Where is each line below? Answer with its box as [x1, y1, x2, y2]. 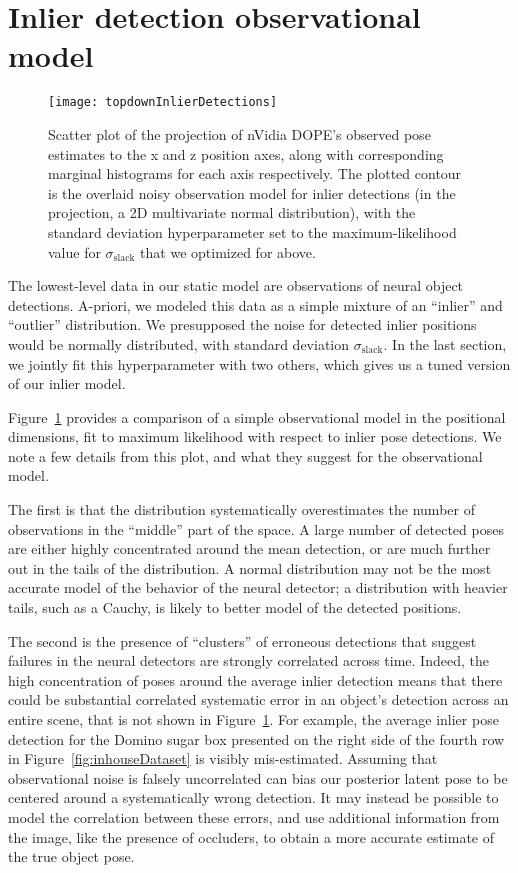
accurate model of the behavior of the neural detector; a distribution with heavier [8, 577, 508, 598]
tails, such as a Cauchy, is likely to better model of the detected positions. [8, 597, 462, 618]
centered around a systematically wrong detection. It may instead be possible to [8, 787, 499, 808]
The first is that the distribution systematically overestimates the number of [8, 499, 475, 520]
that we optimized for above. [140, 241, 316, 262]
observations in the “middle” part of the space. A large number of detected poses [8, 518, 504, 539]
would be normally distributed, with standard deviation [8, 333, 350, 354]
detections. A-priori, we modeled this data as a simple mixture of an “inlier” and [8, 294, 503, 315]
